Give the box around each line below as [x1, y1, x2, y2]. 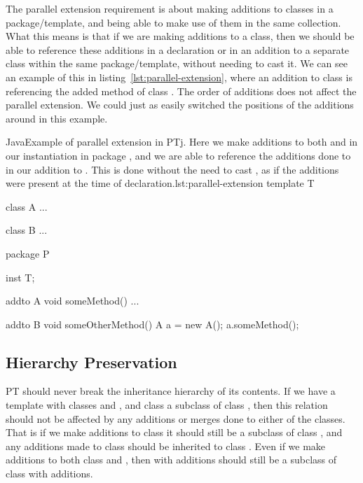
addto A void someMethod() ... [6, 293, 139, 308]
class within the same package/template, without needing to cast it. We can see [6, 56, 348, 71]
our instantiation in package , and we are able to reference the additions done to [6, 148, 351, 162]
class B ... [6, 223, 48, 237]
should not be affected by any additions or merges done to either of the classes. [6, 411, 345, 426]
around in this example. [6, 111, 108, 125]
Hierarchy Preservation [6, 351, 177, 372]
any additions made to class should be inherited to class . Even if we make [6, 438, 326, 453]
